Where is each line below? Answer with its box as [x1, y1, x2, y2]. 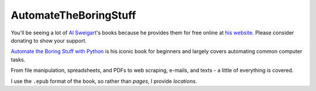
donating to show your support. [11, 37, 87, 44]
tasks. [11, 56, 26, 63]
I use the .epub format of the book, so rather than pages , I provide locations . [11, 78, 197, 85]
